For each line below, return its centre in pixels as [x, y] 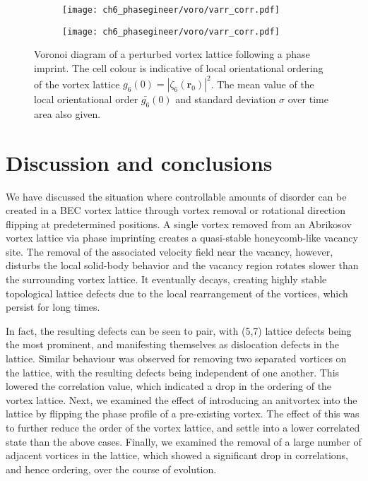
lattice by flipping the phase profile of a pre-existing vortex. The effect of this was [183, 414]
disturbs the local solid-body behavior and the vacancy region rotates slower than [182, 265]
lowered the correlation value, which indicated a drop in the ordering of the [169, 386]
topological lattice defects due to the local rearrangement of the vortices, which [177, 293]
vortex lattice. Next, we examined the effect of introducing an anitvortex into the [182, 399]
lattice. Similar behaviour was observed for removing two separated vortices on [176, 358]
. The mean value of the [262, 83]
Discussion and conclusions [139, 162]
